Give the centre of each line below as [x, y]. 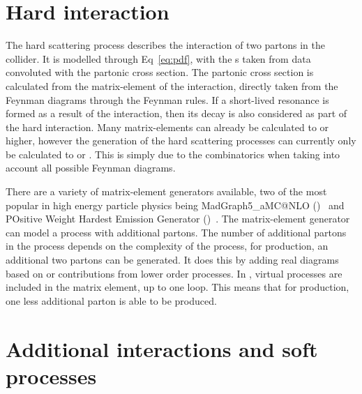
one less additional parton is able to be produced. [111, 300]
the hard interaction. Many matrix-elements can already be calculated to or [167, 127]
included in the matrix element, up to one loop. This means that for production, [178, 287]
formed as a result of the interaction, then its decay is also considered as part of [176, 113]
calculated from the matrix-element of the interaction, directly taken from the [172, 85]
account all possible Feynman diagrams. [91, 168]
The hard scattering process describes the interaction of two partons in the [166, 45]
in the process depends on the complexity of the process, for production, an [167, 246]
